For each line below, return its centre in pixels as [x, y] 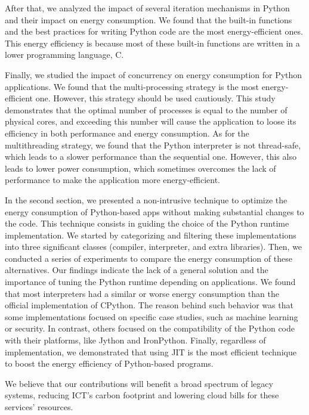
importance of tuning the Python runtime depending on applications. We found [150, 282]
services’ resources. [39, 407]
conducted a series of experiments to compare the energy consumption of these [149, 258]
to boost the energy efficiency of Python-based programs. [109, 363]
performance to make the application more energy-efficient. [113, 180]
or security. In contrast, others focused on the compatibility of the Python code [150, 328]
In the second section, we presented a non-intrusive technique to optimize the [146, 199]
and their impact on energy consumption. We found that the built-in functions [149, 19]
